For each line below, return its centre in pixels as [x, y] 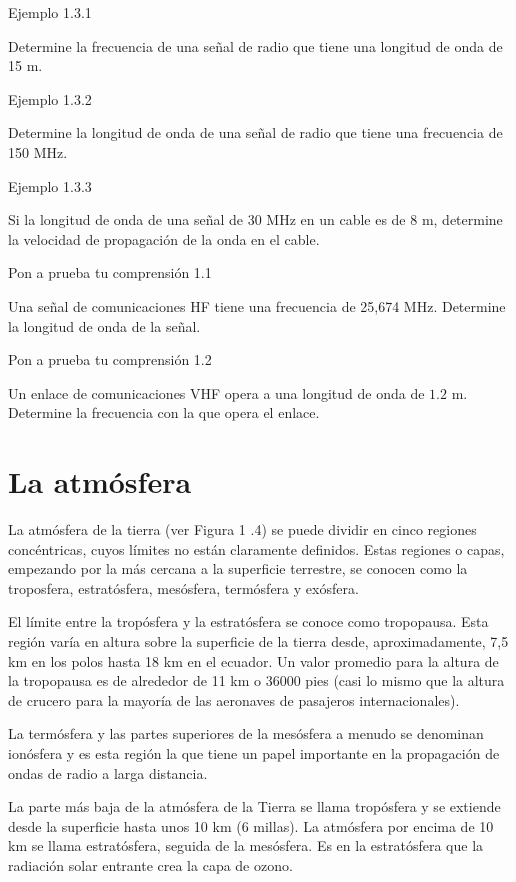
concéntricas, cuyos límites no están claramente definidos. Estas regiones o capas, [256, 548]
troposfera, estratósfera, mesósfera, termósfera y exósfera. [183, 587]
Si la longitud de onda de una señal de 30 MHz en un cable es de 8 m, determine [255, 219]
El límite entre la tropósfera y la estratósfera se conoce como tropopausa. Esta [248, 621]
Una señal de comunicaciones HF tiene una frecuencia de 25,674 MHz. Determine [257, 305]
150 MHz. [38, 151]
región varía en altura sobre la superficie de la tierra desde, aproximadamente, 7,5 [258, 641]
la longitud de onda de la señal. [104, 325]
